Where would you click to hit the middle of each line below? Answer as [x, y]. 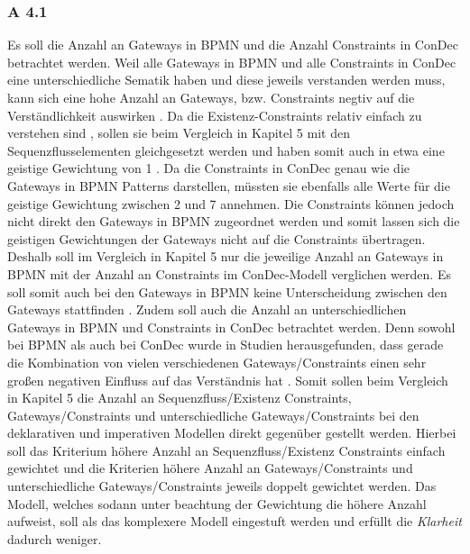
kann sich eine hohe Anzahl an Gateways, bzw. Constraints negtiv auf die [211, 97]
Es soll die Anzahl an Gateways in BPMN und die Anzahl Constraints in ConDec [233, 45]
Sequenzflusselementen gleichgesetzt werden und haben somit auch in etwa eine [226, 150]
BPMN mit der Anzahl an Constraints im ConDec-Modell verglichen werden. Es [229, 273]
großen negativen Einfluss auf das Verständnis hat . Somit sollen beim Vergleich [228, 380]
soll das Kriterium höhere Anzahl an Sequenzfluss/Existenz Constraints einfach [226, 450]
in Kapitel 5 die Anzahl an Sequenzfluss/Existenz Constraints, [180, 398]
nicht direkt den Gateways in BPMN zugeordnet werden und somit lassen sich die [234, 221]
